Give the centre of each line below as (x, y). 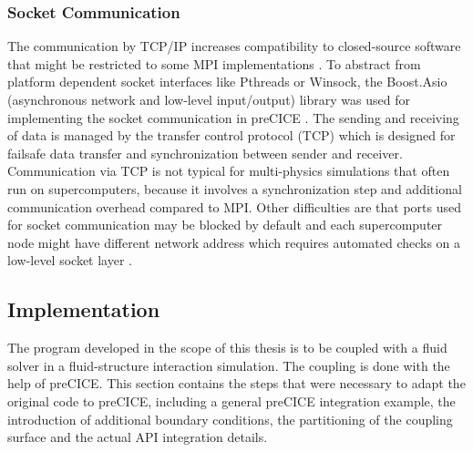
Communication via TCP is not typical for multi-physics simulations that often (229, 171)
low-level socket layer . (70, 260)
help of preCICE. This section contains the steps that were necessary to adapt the (236, 383)
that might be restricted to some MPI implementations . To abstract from (214, 63)
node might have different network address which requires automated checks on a (234, 242)
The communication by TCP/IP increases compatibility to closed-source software (234, 46)
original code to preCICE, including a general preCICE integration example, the (231, 401)
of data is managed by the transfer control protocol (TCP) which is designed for (231, 135)
